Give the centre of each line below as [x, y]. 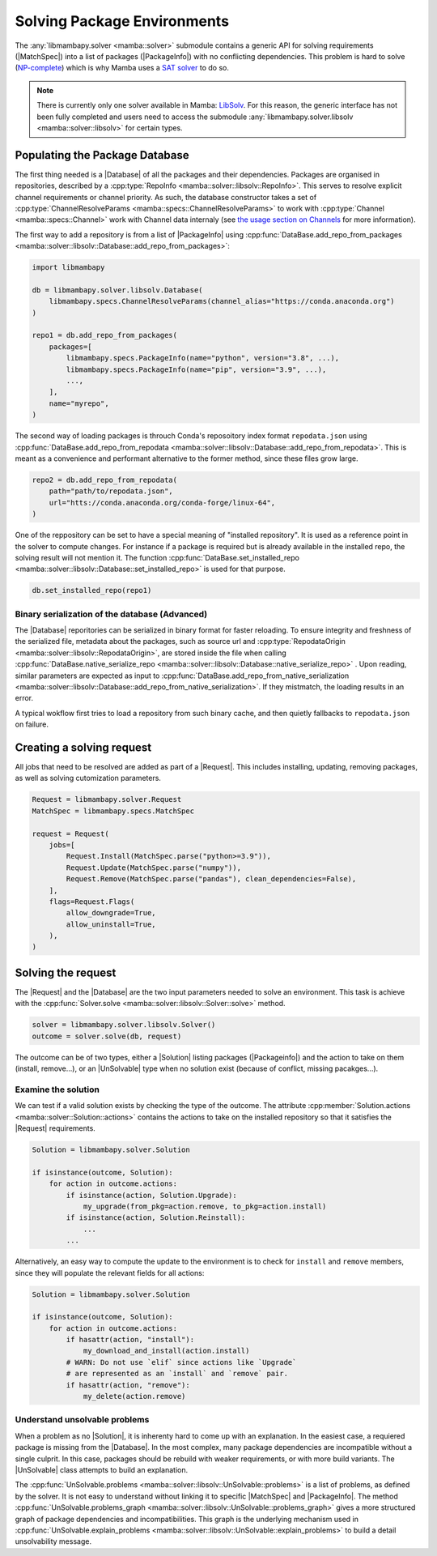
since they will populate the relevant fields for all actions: [110, 1273]
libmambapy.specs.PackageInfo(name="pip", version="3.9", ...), [196, 369]
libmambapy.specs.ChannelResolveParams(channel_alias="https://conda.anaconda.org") [222, 301]
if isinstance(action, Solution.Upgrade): [152, 1195]
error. [24, 698]
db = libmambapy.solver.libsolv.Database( [117, 290]
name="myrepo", [79, 403]
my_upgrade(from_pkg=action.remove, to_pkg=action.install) [205, 1206]
